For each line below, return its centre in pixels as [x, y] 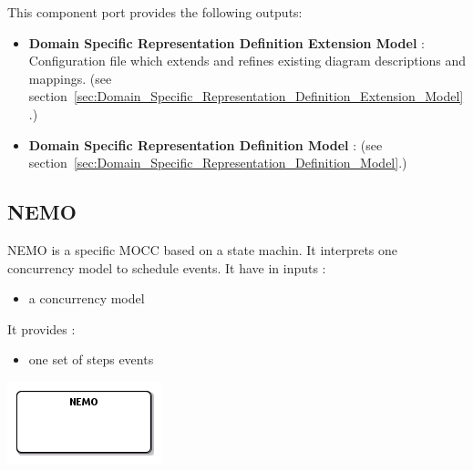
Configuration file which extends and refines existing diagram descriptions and [247, 61]
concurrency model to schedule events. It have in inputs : [167, 267]
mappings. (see [70, 78]
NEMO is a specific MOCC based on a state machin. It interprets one [203, 249]
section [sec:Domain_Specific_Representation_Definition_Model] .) [218, 163]
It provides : [41, 328]
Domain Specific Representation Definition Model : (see [206, 144]
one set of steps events [91, 359]
